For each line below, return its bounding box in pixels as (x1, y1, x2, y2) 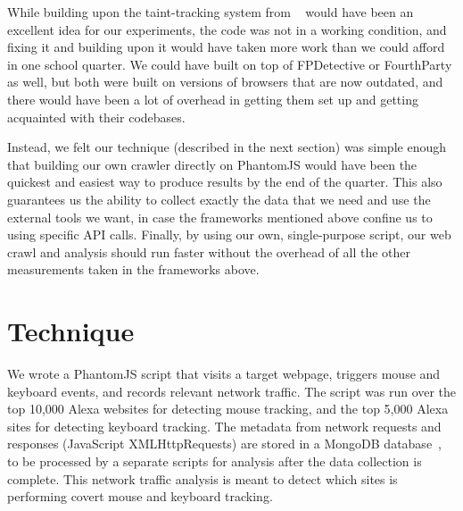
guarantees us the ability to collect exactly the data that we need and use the (7, 189, 431, 208)
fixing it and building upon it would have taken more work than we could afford (7, 38, 445, 56)
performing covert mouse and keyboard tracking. (7, 487, 273, 506)
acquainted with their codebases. (7, 107, 186, 126)
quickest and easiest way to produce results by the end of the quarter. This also (7, 172, 442, 191)
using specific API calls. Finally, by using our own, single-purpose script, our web (7, 225, 451, 244)
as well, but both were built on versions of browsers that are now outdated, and (7, 72, 443, 91)
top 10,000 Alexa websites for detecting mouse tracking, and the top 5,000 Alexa (7, 399, 449, 418)
